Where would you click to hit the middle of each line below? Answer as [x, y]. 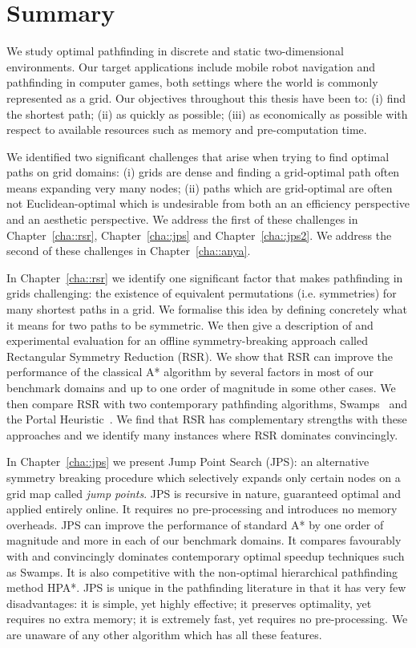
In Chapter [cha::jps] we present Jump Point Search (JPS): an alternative [188, 462]
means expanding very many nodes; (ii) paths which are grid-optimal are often [200, 187]
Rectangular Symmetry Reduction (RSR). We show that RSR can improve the [200, 356]
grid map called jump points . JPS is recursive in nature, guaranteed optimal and [204, 493]
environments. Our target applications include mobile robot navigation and [191, 66]
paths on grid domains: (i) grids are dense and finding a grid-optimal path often [203, 172]
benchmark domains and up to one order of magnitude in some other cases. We [201, 387]
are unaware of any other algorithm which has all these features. [164, 634]
